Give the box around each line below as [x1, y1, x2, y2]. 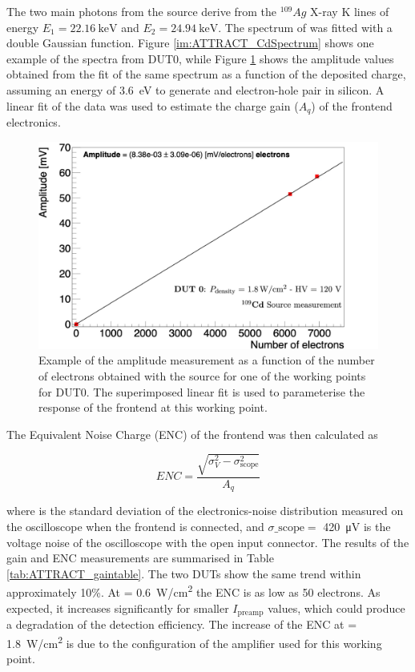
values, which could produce [268, 599, 405, 616]
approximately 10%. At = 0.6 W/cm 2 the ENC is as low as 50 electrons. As [6, 581, 381, 601]
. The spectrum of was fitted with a [218, 18, 393, 35]
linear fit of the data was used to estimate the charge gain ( [6, 97, 299, 114]
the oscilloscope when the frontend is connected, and [6, 518, 264, 534]
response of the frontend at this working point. [38, 399, 268, 416]
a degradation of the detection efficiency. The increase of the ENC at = [6, 616, 357, 633]
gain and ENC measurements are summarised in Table [6, 549, 274, 566]
